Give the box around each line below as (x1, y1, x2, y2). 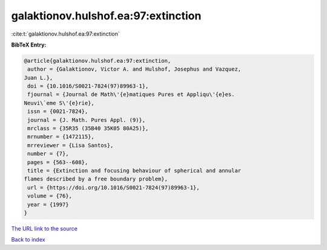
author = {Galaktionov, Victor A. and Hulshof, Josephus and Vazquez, (27, 66, 242, 72)
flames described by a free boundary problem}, (24, 176, 168, 182)
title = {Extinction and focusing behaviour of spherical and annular (27, 167, 242, 174)
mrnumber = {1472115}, (27, 133, 95, 140)
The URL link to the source (11, 225, 78, 232)
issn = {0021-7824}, (27, 108, 88, 115)
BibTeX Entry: (11, 41, 47, 48)
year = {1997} (27, 201, 69, 208)
